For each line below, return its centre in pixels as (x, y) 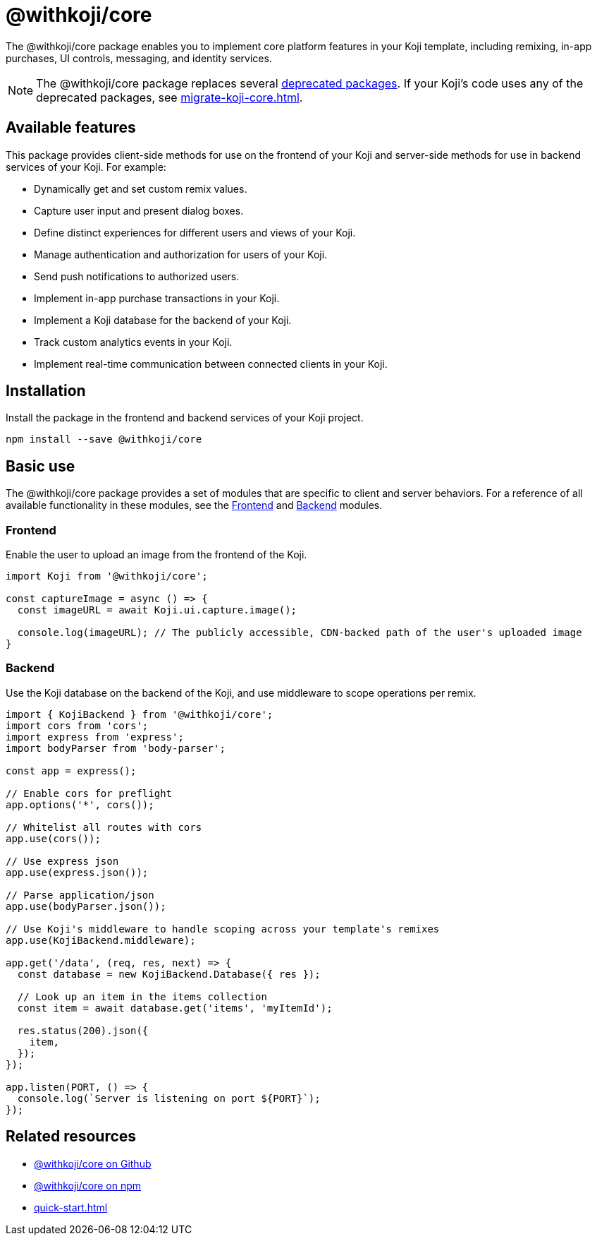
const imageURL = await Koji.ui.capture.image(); (157, 610)
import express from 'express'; (95, 737)
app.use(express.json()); (77, 872)
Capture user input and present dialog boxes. (139, 210)
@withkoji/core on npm (88, 1185)
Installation (46, 391)
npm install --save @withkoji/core (104, 439)
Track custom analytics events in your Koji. (133, 342)
